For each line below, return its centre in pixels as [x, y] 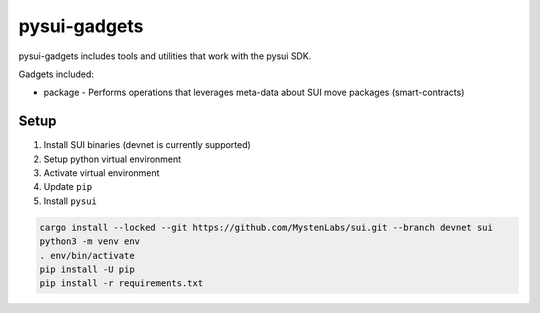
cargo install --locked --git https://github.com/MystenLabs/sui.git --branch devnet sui [266, 227]
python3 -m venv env [89, 241]
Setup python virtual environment [112, 159]
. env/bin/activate [87, 255]
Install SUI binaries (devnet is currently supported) [147, 145]
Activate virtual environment [101, 173]
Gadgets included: [56, 74]
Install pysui [70, 201]
